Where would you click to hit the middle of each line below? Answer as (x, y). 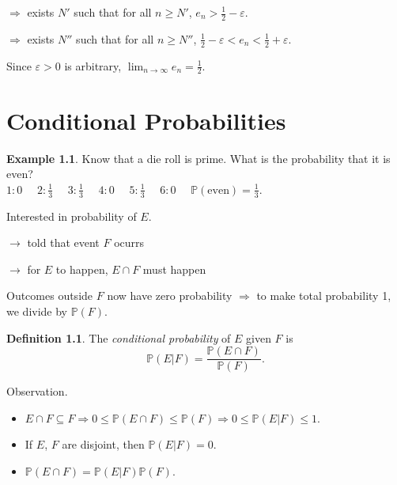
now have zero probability (170, 296)
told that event (63, 242)
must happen (174, 269)
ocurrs (129, 242)
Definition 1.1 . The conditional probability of (119, 337)
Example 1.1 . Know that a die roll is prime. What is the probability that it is (198, 158)
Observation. (37, 391)
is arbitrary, (93, 65)
